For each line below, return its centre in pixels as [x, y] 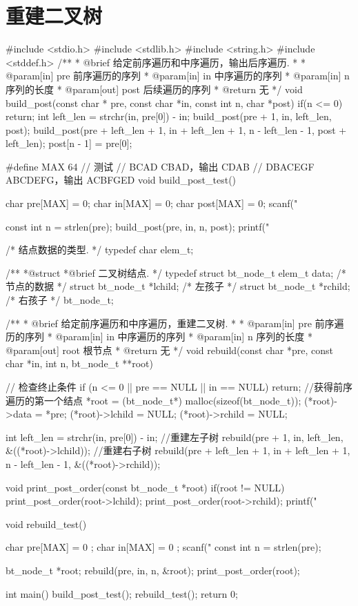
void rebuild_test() [46, 524]
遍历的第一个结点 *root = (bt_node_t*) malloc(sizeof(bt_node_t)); [153, 400]
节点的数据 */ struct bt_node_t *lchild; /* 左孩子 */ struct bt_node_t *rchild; [178, 286]
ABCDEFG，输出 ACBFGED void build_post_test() [121, 180]
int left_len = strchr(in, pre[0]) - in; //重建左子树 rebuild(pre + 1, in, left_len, [175, 437]
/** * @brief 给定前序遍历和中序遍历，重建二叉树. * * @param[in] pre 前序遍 [175, 323]
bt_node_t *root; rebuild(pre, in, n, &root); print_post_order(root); [153, 570]
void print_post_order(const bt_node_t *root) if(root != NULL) [145, 487]
